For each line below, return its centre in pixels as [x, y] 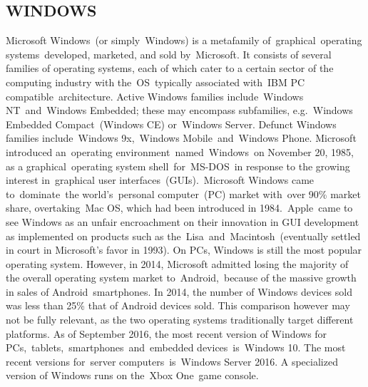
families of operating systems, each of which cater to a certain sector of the [170, 68]
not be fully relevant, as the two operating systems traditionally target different [180, 320]
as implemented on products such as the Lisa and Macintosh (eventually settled [183, 236]
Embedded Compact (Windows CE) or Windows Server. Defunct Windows [171, 124]
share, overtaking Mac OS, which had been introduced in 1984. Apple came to [179, 208]
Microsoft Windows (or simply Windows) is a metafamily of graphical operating [184, 40]
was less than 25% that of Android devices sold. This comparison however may [178, 305]
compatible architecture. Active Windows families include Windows [155, 96]
